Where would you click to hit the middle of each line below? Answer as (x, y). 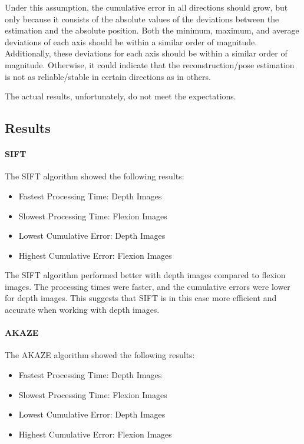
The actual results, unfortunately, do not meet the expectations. (120, 96)
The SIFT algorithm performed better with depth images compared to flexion (145, 275)
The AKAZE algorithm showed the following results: (100, 355)
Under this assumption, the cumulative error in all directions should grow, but (146, 7)
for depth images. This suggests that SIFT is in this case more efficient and (141, 298)
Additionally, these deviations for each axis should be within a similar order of (146, 53)
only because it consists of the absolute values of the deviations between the (142, 19)
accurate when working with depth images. (82, 310)
